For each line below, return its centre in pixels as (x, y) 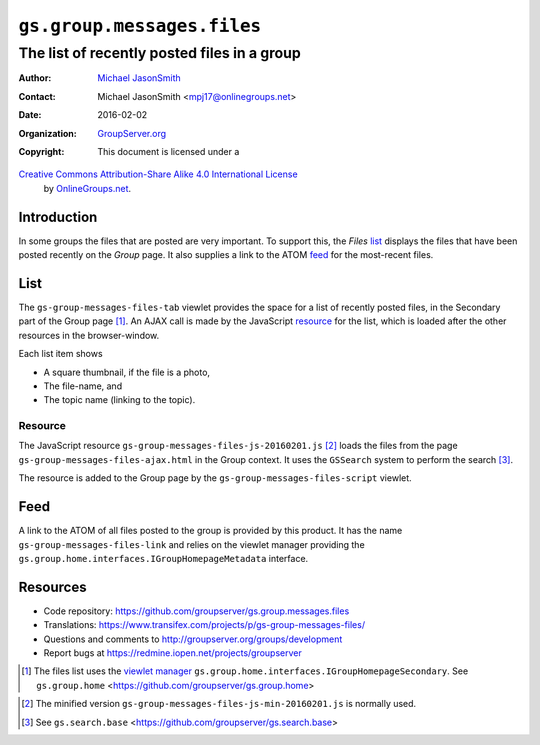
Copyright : (41, 151)
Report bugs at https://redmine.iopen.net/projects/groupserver (172, 652)
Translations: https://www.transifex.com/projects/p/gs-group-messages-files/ (204, 625)
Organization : (47, 133)
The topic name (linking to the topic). (119, 400)
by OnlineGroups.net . (87, 188)
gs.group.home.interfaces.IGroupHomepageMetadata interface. (163, 558)
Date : (30, 115)
